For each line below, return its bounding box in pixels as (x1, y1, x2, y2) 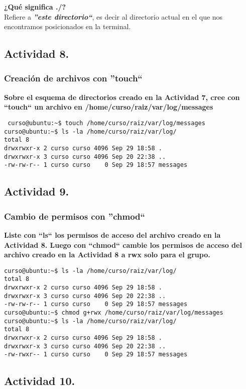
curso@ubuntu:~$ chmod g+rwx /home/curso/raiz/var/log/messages (4, 309, 223, 316)
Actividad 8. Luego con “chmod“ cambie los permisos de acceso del (4, 239, 242, 250)
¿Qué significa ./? (4, 2, 66, 12)
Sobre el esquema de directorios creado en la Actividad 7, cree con (4, 91, 240, 102)
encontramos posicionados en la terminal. (4, 21, 131, 32)
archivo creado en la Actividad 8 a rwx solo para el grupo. (4, 249, 210, 260)
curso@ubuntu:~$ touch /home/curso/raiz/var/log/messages (8, 119, 205, 127)
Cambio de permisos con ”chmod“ (4, 210, 145, 222)
